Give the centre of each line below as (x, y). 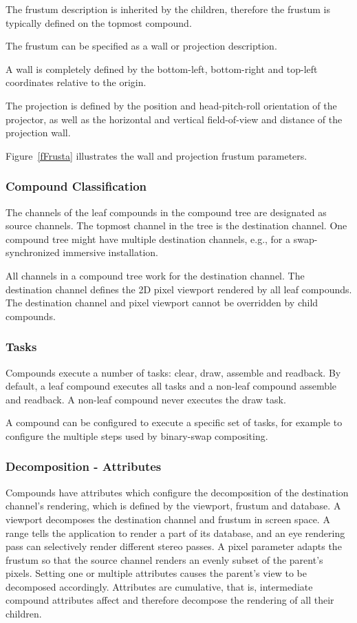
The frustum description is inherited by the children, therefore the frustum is (168, 9)
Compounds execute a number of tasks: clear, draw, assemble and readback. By (173, 372)
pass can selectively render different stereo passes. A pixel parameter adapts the (174, 546)
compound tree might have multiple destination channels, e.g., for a (148, 239)
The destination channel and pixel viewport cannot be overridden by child (162, 303)
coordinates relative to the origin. (76, 82)
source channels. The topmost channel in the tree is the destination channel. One (176, 225)
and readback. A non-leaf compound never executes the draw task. (146, 399)
